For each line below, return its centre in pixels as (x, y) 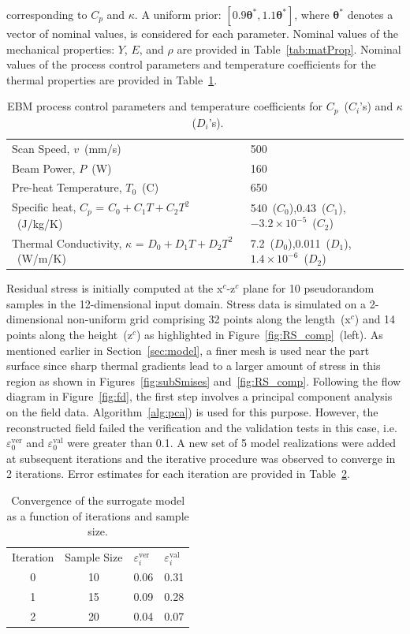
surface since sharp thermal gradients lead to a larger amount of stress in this (194, 365)
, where (312, 14)
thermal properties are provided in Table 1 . (112, 79)
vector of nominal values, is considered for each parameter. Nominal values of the (203, 33)
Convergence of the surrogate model (98, 500)
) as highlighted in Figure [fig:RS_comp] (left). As (259, 334)
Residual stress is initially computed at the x (115, 288)
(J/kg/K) (40, 223)
